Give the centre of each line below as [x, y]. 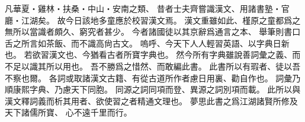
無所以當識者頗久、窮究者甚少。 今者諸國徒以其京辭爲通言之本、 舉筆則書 [149, 32]
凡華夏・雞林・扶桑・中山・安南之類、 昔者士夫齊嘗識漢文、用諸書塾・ [143, 8]
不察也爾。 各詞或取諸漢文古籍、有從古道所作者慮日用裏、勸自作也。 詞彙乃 [153, 78]
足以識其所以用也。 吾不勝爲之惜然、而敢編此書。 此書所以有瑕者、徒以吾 [157, 66]
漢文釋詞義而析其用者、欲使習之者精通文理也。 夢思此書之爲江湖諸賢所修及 [151, 100]
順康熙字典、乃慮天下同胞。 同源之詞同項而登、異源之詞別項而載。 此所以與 [153, 89]
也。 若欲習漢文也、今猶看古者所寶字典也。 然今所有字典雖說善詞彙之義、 [149, 55]
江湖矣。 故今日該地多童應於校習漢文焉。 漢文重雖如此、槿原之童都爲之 [161, 20]
